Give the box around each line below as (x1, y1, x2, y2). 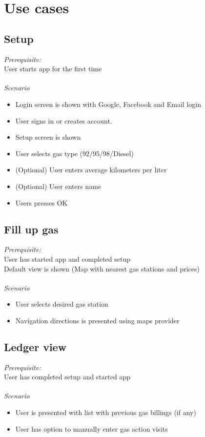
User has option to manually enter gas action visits (15, 423, 168, 434)
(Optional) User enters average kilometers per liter (15, 165, 167, 175)
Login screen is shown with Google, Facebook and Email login (15, 99, 201, 109)
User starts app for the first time (4, 63, 102, 74)
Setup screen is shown (15, 132, 81, 142)
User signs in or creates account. (15, 115, 112, 125)
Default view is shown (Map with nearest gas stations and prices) (4, 263, 200, 273)
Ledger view (4, 339, 67, 354)
